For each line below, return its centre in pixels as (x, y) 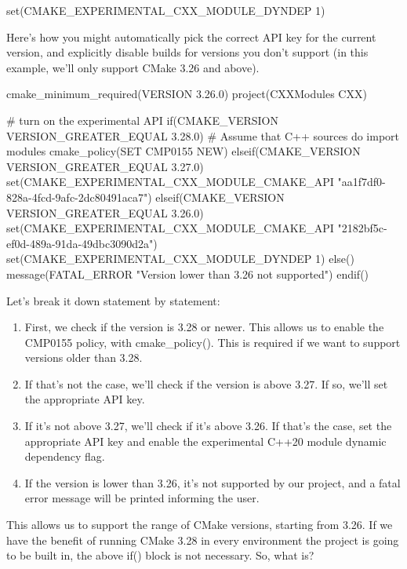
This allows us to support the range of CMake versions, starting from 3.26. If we (200, 525)
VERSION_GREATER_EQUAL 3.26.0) (105, 212)
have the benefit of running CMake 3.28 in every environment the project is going (203, 540)
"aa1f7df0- (362, 182)
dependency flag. (65, 456)
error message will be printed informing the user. (142, 498)
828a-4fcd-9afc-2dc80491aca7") (79, 197)
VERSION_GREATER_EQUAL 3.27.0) (105, 166)
